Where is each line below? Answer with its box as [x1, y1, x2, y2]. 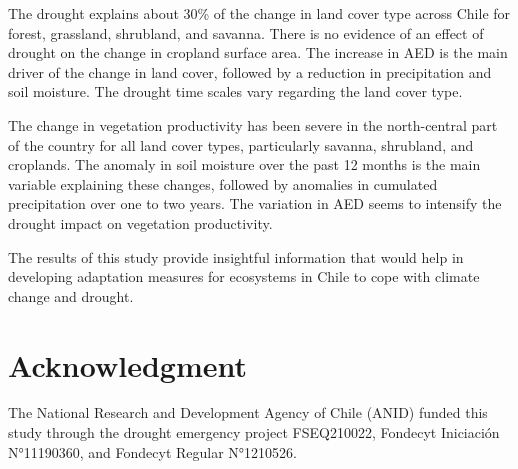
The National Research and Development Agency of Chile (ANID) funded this [8, 402, 488, 423]
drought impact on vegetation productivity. [8, 212, 273, 233]
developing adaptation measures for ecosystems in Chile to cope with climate [8, 266, 480, 287]
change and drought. [8, 285, 134, 306]
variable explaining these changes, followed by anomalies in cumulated [8, 173, 438, 194]
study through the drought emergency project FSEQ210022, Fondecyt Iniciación [8, 422, 500, 443]
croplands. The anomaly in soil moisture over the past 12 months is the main [8, 154, 481, 175]
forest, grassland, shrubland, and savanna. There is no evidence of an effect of [8, 22, 484, 43]
